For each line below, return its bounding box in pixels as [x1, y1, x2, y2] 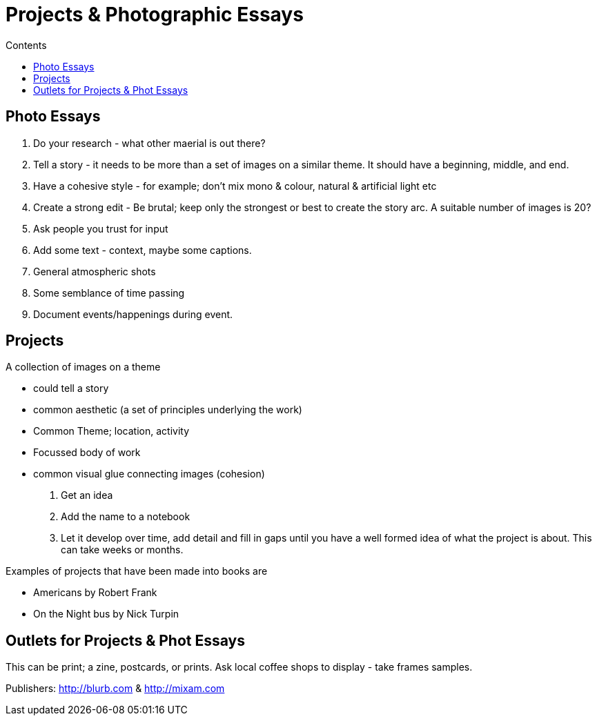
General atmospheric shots [33, 265, 156, 277]
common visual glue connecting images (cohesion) [33, 468, 265, 480]
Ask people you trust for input [33, 222, 168, 235]
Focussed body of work [33, 446, 141, 459]
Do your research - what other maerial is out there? [33, 137, 266, 149]
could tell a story [33, 382, 109, 395]
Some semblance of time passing [33, 286, 185, 299]
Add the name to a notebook [61, 511, 190, 523]
